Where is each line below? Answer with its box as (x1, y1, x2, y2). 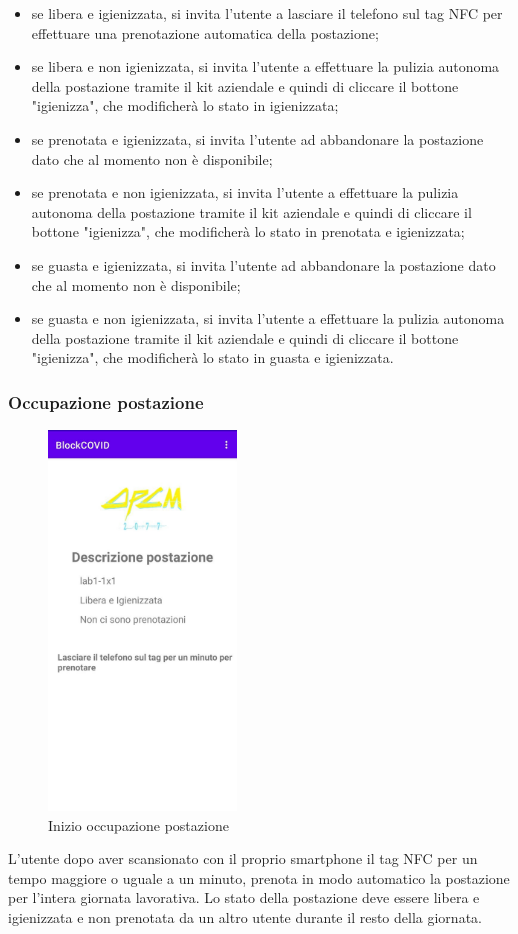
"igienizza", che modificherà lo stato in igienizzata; (31, 95, 339, 116)
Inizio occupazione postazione (48, 814, 229, 835)
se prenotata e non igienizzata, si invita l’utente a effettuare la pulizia (31, 182, 459, 203)
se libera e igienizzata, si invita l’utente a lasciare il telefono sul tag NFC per (31, 3, 503, 23)
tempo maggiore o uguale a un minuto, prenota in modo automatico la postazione (8, 867, 510, 888)
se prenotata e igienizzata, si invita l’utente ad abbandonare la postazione (31, 128, 484, 149)
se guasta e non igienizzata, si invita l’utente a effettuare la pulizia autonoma (31, 308, 505, 329)
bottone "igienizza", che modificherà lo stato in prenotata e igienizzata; (31, 221, 465, 242)
